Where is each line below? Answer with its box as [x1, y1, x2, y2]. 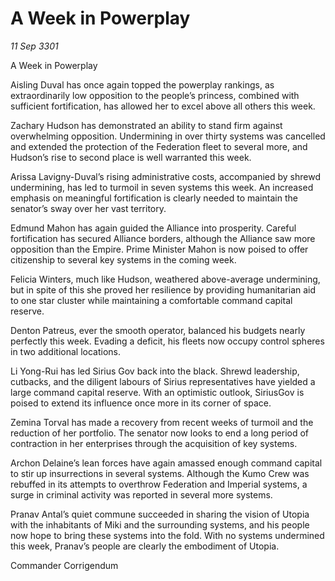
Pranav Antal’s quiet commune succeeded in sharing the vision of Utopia [10, 508, 310, 520]
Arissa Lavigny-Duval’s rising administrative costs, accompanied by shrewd [10, 170, 322, 182]
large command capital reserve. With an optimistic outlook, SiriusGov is [10, 386, 305, 398]
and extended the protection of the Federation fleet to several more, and [10, 140, 308, 152]
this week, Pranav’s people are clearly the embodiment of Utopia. [10, 540, 280, 552]
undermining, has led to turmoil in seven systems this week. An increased [10, 181, 314, 193]
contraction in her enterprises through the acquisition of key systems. [10, 437, 298, 449]
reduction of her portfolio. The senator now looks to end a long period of [10, 427, 310, 439]
